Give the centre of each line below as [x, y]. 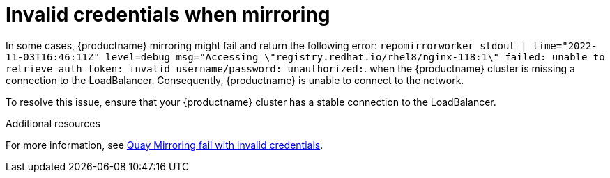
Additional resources [53, 123]
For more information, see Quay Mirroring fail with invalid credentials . [165, 145]
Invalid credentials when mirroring [168, 15]
